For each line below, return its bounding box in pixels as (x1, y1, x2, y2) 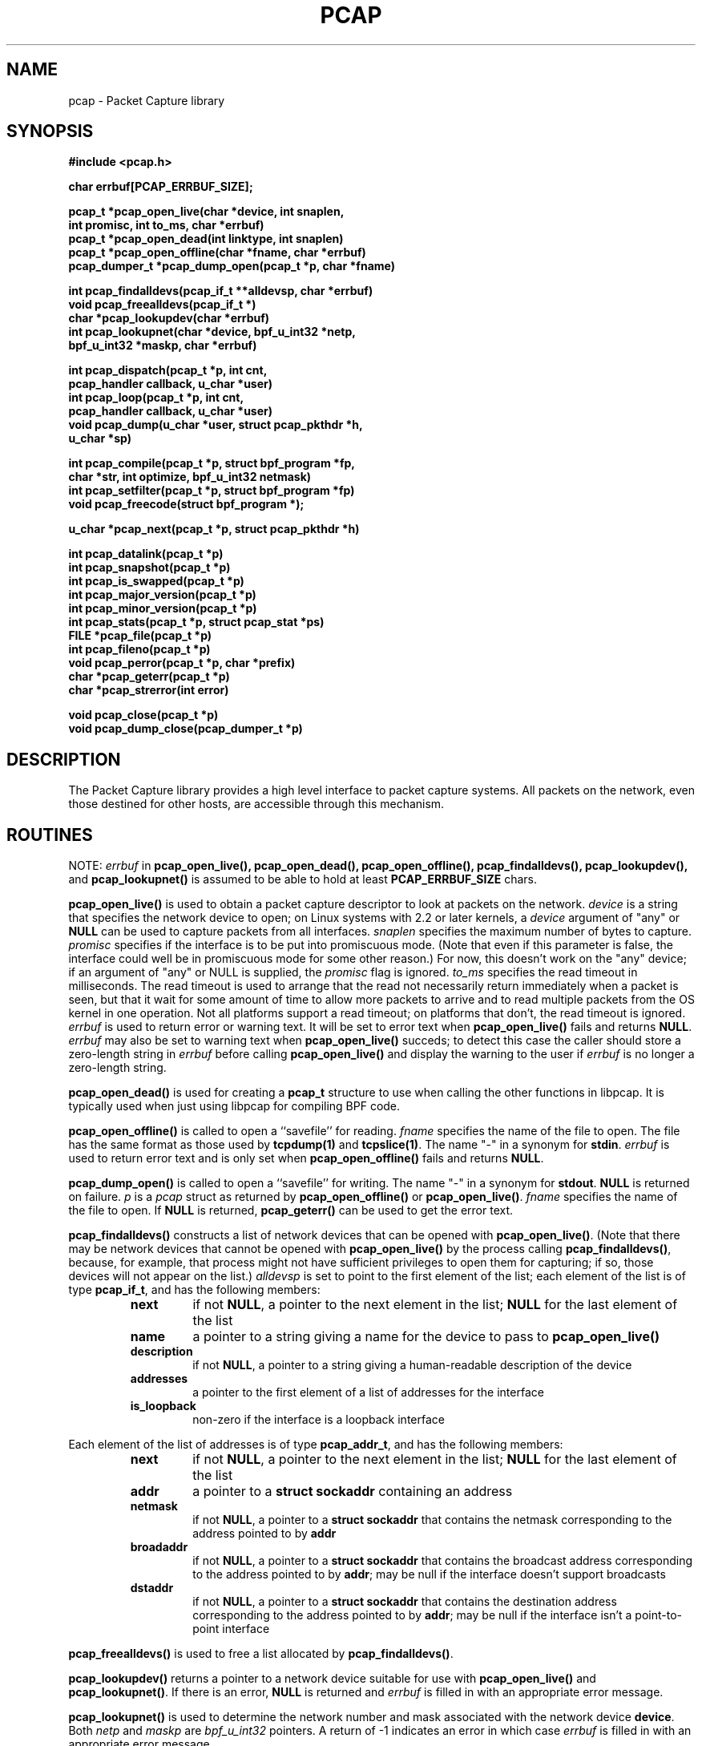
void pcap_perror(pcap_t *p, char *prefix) (68, 656, 296, 670)
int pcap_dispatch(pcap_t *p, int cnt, (68, 363, 268, 378)
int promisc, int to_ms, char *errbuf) (68, 218, 264, 232)
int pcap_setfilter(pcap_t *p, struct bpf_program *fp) (68, 483, 355, 498)
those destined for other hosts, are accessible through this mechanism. (68, 797, 445, 811)
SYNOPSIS (6, 121, 94, 142)
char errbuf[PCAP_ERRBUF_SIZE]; (68, 180, 253, 194)
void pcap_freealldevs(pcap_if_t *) (68, 297, 256, 312)
